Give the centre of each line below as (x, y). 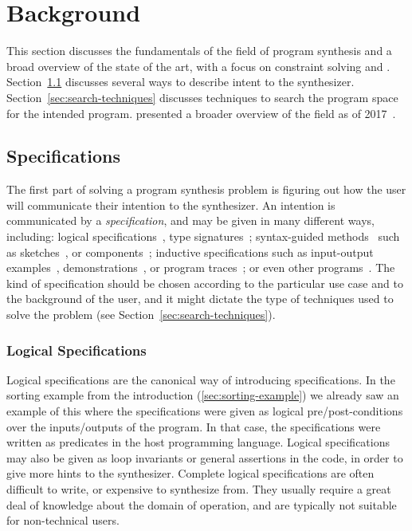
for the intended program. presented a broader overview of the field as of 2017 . (201, 113)
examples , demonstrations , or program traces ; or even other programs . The (201, 267)
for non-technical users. (63, 520)
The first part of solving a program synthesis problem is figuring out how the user (206, 189)
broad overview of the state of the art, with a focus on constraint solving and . (198, 66)
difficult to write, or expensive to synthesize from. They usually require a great (199, 489)
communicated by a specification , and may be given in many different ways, (190, 220)
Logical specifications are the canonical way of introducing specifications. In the (201, 379)
